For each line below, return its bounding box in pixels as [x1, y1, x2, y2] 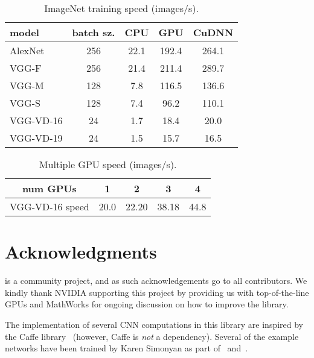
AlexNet [10, 43, 45, 57]
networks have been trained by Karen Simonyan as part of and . [5, 342, 248, 354]
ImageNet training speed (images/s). [44, 1, 199, 15]
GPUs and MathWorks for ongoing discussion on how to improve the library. [5, 298, 289, 310]
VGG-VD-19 [10, 131, 63, 145]
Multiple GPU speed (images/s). [39, 157, 177, 171]
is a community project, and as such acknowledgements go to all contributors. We [5, 274, 307, 287]
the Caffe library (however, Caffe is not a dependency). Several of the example [5, 330, 299, 342]
